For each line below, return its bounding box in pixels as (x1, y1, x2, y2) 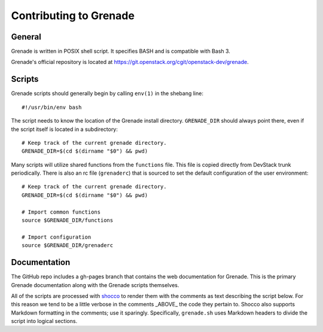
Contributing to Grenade (11, 9, 135, 22)
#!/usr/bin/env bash (22, 103, 82, 111)
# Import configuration (22, 233, 92, 240)
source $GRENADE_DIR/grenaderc (22, 242, 114, 249)
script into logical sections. (11, 318, 78, 325)
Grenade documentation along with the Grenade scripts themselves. (11, 281, 179, 288)
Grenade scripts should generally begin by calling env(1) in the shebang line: (11, 90, 203, 97)
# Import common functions (22, 208, 101, 215)
